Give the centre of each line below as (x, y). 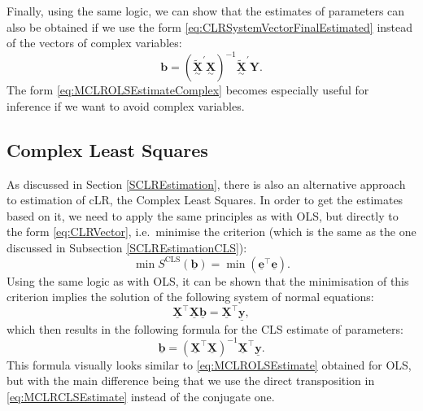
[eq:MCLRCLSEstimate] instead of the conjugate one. (141, 396)
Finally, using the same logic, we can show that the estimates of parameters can (206, 11)
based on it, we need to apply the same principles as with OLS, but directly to (203, 215)
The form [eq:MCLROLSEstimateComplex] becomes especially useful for (188, 90)
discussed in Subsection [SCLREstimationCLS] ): (127, 248)
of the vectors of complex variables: (94, 43)
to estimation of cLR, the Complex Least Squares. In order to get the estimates (205, 200)
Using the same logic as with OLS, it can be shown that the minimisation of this (208, 280)
